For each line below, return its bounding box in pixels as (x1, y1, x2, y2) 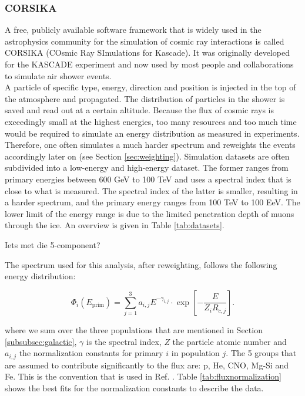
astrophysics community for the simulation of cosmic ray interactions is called (5, 35, 284, 47)
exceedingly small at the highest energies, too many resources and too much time (5, 115, 297, 127)
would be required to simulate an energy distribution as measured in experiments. (5, 127, 300, 139)
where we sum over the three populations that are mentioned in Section (5, 324, 263, 336)
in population (171, 347, 220, 359)
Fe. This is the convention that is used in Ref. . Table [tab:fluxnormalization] (5, 370, 281, 383)
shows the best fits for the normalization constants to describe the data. (5, 381, 264, 394)
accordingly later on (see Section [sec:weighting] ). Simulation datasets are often (5, 150, 290, 162)
